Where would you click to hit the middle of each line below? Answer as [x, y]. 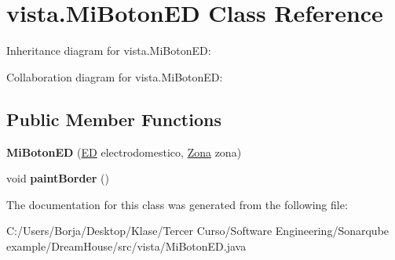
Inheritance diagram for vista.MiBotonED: [109, 51]
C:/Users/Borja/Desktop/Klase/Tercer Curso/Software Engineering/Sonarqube [198, 231]
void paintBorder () [58, 178]
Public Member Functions [114, 119]
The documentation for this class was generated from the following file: [177, 204]
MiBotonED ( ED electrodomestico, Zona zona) [124, 152]
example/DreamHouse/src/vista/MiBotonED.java [126, 246]
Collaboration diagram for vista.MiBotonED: [115, 76]
